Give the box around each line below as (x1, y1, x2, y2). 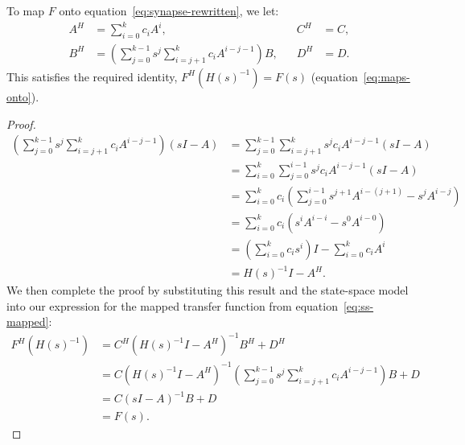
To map (6, 2, 45, 19)
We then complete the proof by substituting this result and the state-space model (6, 282, 409, 299)
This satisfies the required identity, (6, 68, 178, 84)
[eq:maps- (363, 68, 410, 84)
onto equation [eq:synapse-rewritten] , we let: (59, 2, 279, 19)
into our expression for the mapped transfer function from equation (6, 297, 338, 314)
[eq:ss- (343, 297, 374, 314)
